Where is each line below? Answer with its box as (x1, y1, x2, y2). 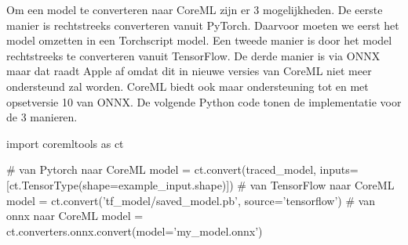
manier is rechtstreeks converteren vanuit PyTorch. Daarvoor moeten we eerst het (6, 16, 399, 33)
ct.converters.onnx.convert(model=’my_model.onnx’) (6, 222, 263, 239)
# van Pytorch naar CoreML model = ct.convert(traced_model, (6, 161, 316, 178)
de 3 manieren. (6, 109, 78, 125)
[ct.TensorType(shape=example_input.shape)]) (6, 176, 234, 193)
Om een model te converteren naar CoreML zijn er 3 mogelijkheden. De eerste (6, 2, 383, 17)
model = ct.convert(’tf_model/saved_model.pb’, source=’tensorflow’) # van (6, 192, 376, 208)
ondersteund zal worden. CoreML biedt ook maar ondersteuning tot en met (6, 77, 369, 94)
